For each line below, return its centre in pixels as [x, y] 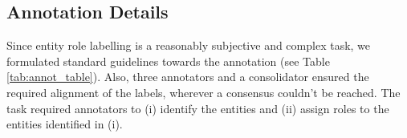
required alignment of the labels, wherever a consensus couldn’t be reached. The [203, 92]
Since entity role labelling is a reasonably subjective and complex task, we [189, 45]
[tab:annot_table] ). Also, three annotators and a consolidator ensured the [188, 77]
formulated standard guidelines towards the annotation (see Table [168, 61]
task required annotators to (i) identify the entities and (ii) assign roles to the [198, 108]
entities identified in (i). [65, 124]
